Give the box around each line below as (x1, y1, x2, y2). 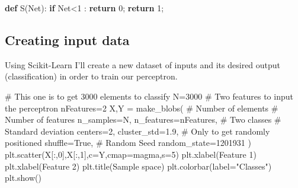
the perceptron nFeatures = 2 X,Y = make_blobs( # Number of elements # (5, 101, 278, 114)
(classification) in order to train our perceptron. (5, 70, 178, 82)
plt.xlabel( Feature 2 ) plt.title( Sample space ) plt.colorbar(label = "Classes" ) (5, 160, 272, 172)
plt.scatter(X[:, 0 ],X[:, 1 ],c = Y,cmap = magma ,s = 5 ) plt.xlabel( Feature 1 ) (5, 148, 257, 160)
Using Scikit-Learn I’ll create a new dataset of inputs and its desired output (5, 58, 281, 71)
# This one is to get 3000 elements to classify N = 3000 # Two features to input (5, 90, 293, 102)
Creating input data (5, 30, 130, 49)
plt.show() (5, 171, 41, 184)
